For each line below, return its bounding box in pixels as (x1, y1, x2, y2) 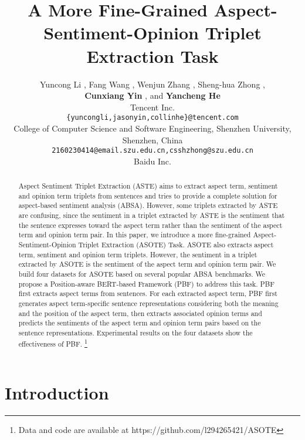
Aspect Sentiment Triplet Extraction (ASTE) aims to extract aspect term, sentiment (18, 181, 278, 191)
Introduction (5, 381, 109, 405)
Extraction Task (86, 43, 219, 68)
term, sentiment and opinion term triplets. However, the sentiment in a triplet (18, 249, 257, 259)
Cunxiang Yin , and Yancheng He (84, 89, 221, 102)
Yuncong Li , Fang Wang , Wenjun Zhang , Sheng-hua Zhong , (40, 78, 265, 90)
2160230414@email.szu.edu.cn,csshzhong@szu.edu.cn (52, 146, 253, 155)
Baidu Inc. (134, 154, 171, 167)
